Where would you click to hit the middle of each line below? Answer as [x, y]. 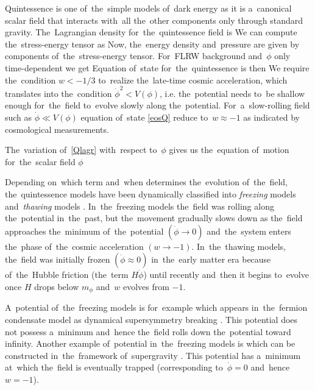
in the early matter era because [211, 259]
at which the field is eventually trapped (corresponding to [114, 367]
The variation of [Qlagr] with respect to [81, 150]
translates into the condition [58, 93]
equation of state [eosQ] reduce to [144, 117]
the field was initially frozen [58, 259]
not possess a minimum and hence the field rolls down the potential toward [148, 331]
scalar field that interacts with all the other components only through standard [154, 20]
